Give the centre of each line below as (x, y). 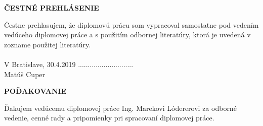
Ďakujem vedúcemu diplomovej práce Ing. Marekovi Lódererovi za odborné (120, 108)
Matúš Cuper (25, 74)
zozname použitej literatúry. (48, 44)
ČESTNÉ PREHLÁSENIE (52, 8)
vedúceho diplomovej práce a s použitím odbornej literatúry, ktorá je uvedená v (127, 35)
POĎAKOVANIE (35, 91)
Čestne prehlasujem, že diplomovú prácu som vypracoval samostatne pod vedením (131, 24)
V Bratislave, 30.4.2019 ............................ (69, 64)
